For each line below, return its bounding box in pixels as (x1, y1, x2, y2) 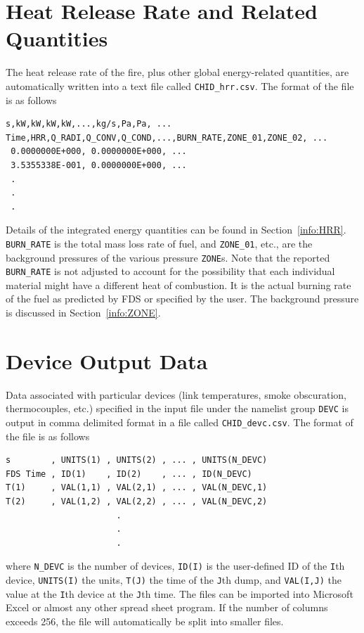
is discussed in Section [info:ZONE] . (6, 305, 161, 320)
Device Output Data (6, 346, 208, 375)
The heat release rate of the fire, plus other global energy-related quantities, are (6, 65, 349, 79)
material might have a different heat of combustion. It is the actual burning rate (6, 277, 351, 292)
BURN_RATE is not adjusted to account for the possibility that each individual (6, 264, 335, 279)
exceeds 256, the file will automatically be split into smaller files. (6, 614, 284, 628)
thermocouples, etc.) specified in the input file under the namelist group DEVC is (6, 401, 349, 416)
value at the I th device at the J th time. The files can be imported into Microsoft (6, 586, 353, 601)
